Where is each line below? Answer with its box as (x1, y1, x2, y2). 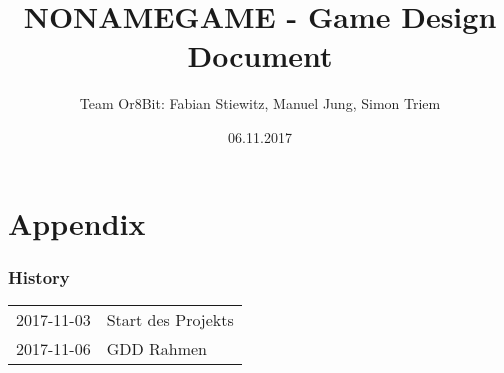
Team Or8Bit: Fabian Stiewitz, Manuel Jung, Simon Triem (79, 93, 441, 114)
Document (187, 35, 333, 76)
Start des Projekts (106, 307, 234, 331)
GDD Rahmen (106, 336, 207, 360)
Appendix (8, 202, 146, 243)
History (8, 264, 70, 289)
